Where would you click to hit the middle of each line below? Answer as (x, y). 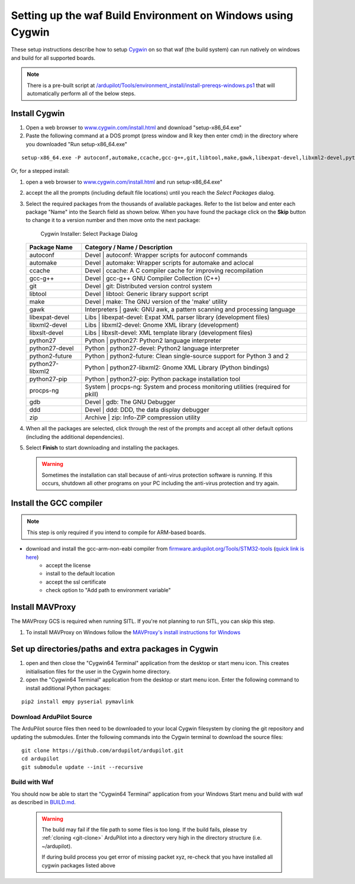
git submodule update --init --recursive (82, 767)
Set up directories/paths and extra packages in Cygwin (114, 649)
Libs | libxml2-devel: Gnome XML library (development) (162, 325)
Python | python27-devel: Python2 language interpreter (162, 348)
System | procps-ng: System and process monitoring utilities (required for (188, 387)
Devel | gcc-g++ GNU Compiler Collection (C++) (153, 278)
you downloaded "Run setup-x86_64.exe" (76, 144)
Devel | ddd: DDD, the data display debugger (147, 410)
